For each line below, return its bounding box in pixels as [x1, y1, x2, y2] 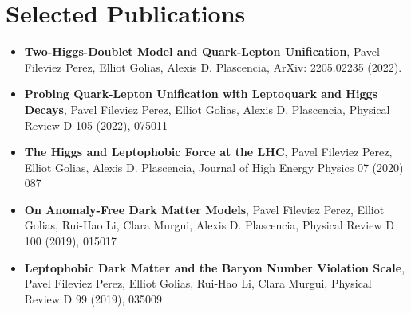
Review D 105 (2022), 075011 [24, 116, 168, 133]
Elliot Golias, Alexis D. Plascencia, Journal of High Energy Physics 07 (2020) [24, 158, 404, 175]
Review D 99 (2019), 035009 [24, 290, 163, 307]
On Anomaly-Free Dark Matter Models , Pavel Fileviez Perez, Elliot [24, 201, 385, 217]
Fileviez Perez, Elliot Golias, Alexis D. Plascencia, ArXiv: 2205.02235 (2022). [24, 58, 402, 75]
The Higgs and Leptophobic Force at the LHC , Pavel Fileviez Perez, [24, 143, 393, 160]
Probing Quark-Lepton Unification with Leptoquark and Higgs [24, 85, 377, 102]
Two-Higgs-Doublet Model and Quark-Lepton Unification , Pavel [24, 43, 380, 60]
